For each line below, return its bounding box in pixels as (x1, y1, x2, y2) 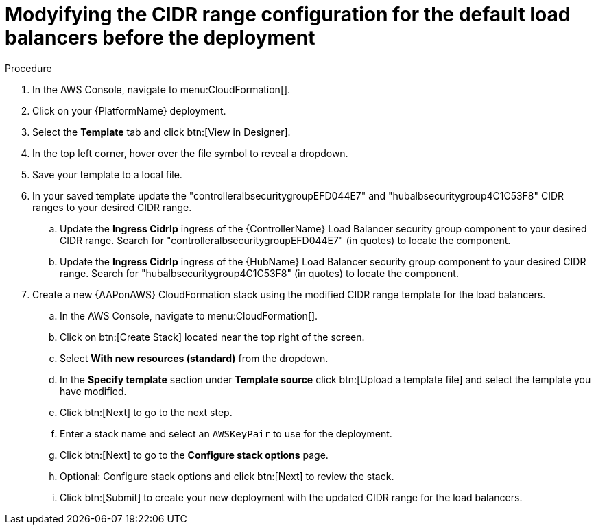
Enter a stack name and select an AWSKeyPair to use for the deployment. (60, 427, 392, 439)
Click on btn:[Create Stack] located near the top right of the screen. (60, 330, 365, 343)
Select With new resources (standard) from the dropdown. (60, 352, 329, 364)
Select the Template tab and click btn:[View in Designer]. (32, 125, 291, 138)
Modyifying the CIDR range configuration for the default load (5, 3, 571, 26)
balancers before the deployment (5, 26, 315, 49)
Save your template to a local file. (32, 168, 182, 180)
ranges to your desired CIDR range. (32, 201, 192, 213)
